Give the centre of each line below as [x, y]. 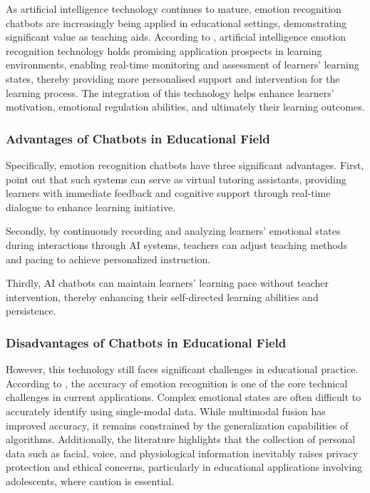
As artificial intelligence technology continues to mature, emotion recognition [174, 9]
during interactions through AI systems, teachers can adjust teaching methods [177, 244]
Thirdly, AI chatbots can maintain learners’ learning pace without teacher [168, 283]
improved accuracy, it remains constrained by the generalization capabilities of [177, 425]
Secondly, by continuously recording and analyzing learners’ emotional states [173, 231]
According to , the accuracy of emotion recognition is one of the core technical [177, 383]
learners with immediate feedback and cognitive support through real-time [168, 193]
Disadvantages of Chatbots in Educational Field [146, 342]
